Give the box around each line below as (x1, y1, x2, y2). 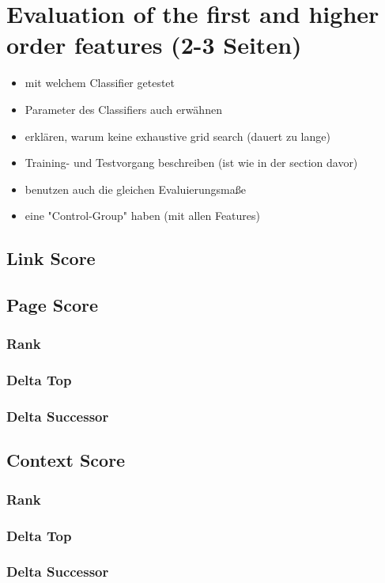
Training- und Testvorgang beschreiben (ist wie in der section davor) (25, 154, 358, 171)
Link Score (6, 246, 96, 271)
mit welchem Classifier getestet (25, 74, 176, 91)
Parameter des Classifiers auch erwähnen (25, 100, 222, 117)
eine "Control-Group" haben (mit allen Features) (25, 207, 261, 224)
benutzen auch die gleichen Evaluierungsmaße (25, 180, 246, 197)
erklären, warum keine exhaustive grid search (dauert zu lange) (25, 127, 330, 144)
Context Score (6, 448, 126, 472)
